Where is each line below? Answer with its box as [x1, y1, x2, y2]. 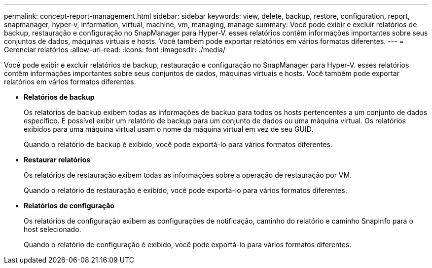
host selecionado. [24, 225, 81, 233]
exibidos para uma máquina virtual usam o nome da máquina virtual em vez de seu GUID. [24, 125, 314, 133]
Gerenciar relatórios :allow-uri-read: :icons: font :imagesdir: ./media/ [4, 45, 225, 54]
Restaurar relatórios [24, 155, 91, 164]
